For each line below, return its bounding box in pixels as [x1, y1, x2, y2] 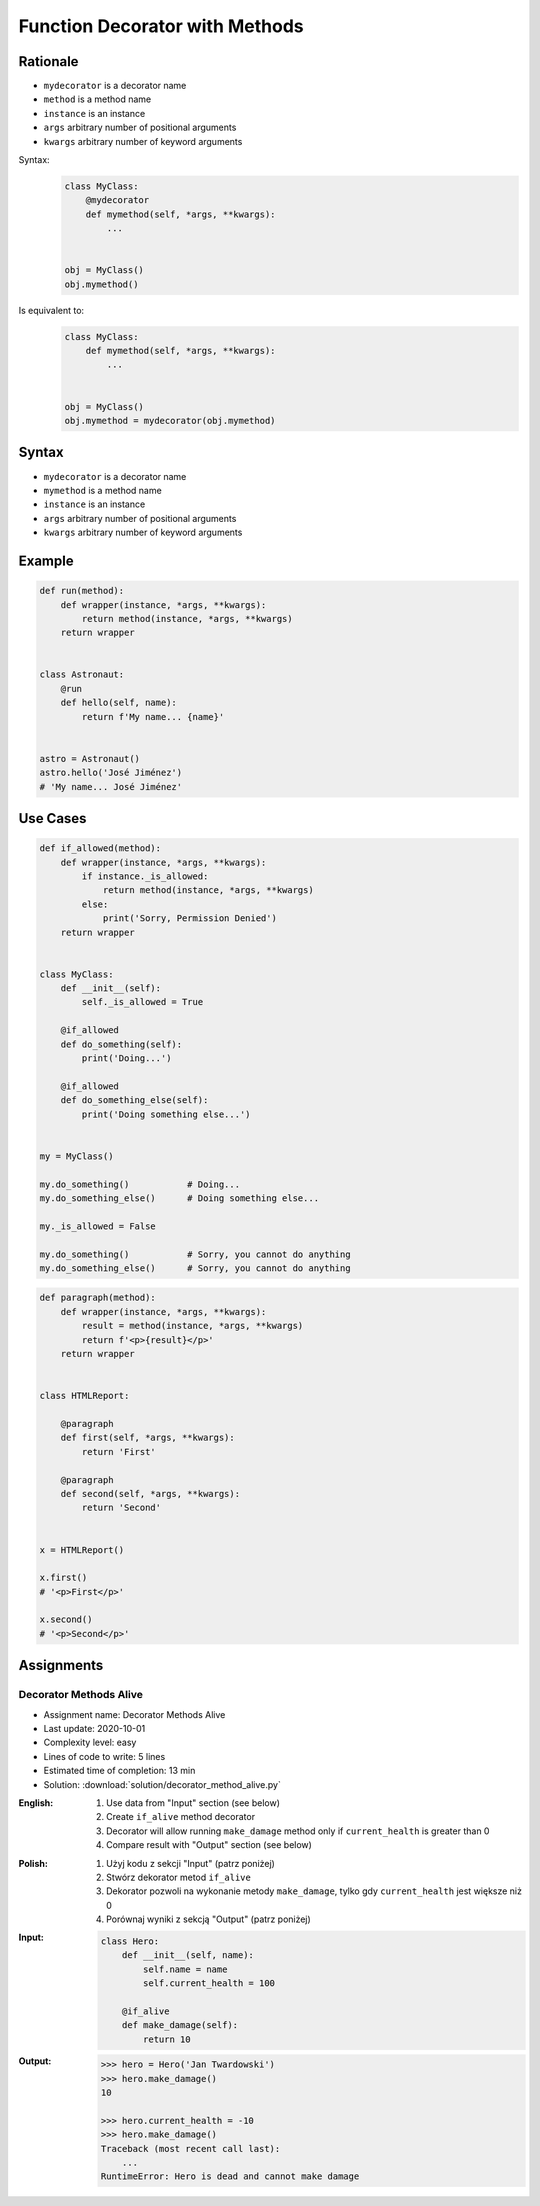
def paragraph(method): [39, 1292, 157, 1304]
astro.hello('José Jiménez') [39, 767, 183, 779]
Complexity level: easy [43, 1736, 137, 1749]
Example [18, 552, 74, 569]
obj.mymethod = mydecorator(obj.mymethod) [64, 415, 276, 427]
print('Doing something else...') [81, 1108, 251, 1120]
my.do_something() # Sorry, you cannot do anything [39, 1248, 351, 1260]
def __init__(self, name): [121, 1950, 255, 1961]
